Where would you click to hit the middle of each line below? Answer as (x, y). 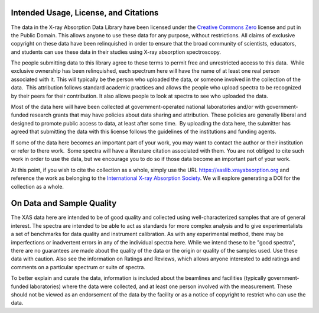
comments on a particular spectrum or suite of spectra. (78, 267)
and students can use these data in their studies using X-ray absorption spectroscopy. (116, 52)
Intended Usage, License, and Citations (85, 13)
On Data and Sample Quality (64, 203)
